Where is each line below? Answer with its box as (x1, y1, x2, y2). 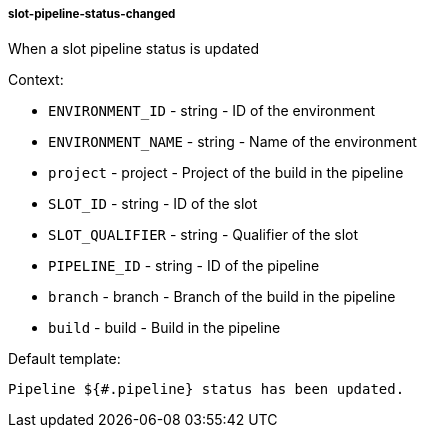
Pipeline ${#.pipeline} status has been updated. (8, 381, 405, 398)
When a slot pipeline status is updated (8, 40, 260, 58)
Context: (8, 71, 64, 89)
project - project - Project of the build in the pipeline (48, 164, 404, 182)
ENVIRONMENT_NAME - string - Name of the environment (48, 133, 417, 151)
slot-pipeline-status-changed (8, 7, 176, 21)
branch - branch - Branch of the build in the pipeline (48, 288, 396, 306)
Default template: (8, 350, 121, 368)
